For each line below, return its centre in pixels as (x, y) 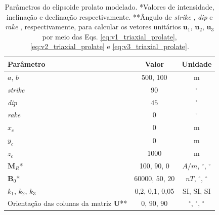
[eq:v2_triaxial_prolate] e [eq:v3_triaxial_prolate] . (109, 46)
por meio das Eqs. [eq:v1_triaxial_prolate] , (109, 36)
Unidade (197, 63)
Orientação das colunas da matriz (60, 203)
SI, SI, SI (197, 190)
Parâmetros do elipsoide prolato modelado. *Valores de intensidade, (109, 7)
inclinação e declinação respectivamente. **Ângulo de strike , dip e (109, 16)
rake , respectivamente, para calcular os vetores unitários (93, 27)
